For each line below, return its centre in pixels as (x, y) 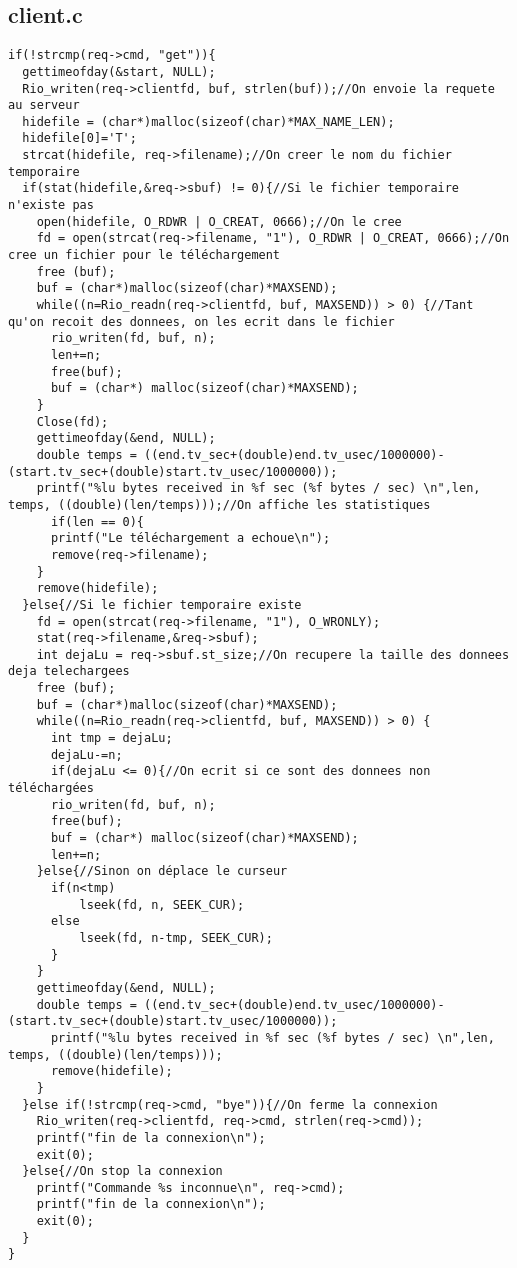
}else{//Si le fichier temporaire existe (162, 604)
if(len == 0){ (97, 521)
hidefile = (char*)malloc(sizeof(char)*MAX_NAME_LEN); (208, 121)
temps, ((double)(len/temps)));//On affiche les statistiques (219, 504)
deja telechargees (69, 671)
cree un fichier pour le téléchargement (144, 255)
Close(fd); (72, 421)
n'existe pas (51, 205)
